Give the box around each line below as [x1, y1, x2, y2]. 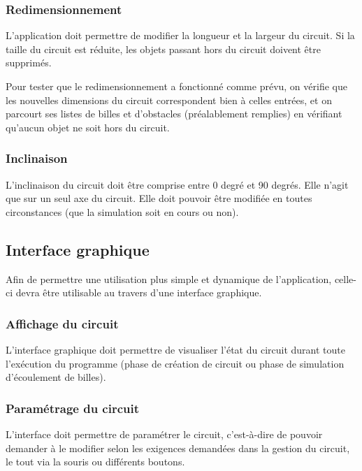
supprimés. [6, 55, 52, 70]
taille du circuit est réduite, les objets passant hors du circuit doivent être [6, 41, 321, 56]
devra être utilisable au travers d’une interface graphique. [15, 285, 262, 300]
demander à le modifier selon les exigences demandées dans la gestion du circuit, [6, 440, 350, 455]
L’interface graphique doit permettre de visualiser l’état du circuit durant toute [6, 342, 345, 356]
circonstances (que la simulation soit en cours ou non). [6, 204, 239, 219]
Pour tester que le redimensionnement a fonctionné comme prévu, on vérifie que [6, 79, 347, 93]
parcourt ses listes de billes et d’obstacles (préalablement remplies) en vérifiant [6, 106, 342, 121]
